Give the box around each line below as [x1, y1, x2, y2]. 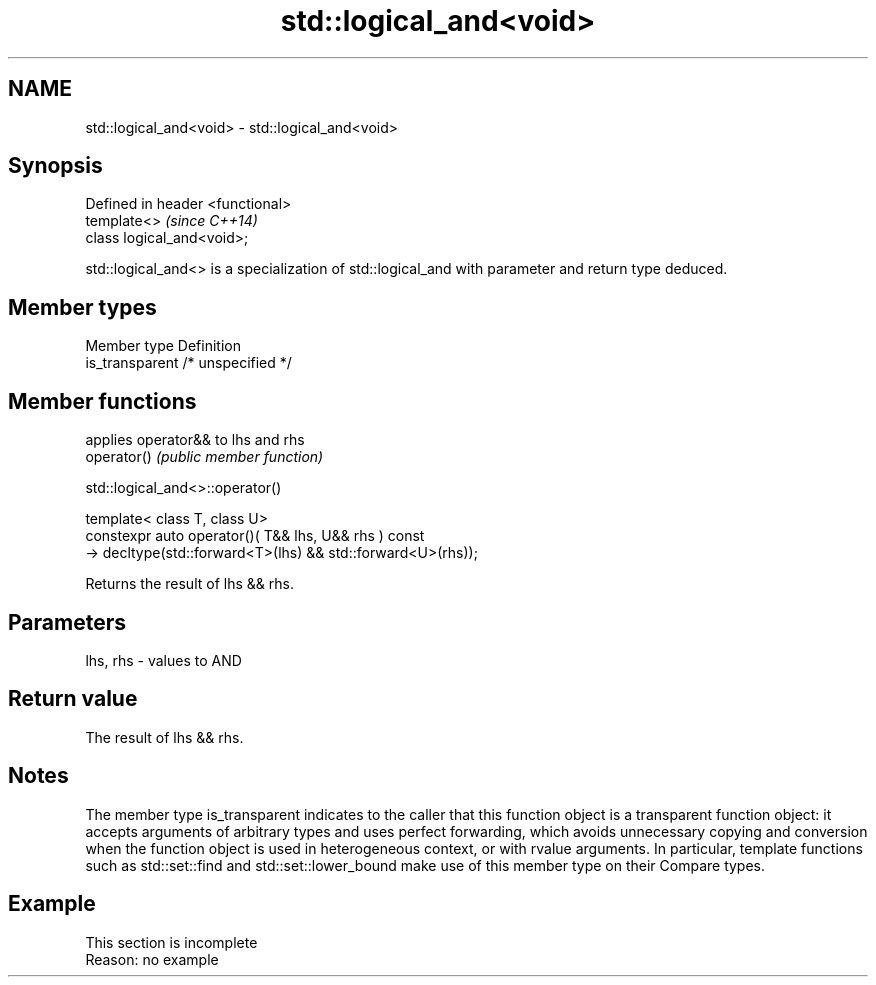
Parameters [8, 609, 126, 635]
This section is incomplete [85, 933, 258, 951]
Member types [8, 294, 157, 320]
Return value [8, 686, 138, 712]
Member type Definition [85, 337, 241, 355]
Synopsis [8, 153, 103, 179]
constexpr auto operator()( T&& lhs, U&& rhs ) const [85, 527, 425, 545]
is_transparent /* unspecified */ [85, 354, 292, 372]
